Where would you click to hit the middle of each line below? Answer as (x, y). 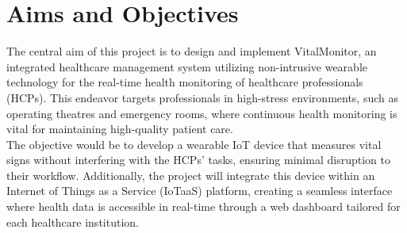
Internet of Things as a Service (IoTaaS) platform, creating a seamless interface (200, 191)
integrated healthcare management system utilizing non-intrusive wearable (187, 66)
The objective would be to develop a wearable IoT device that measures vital (194, 144)
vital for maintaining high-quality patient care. (120, 129)
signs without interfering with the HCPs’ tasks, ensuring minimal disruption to (198, 160)
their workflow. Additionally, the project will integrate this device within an (191, 175)
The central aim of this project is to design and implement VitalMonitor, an (192, 51)
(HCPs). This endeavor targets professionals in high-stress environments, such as (203, 97)
